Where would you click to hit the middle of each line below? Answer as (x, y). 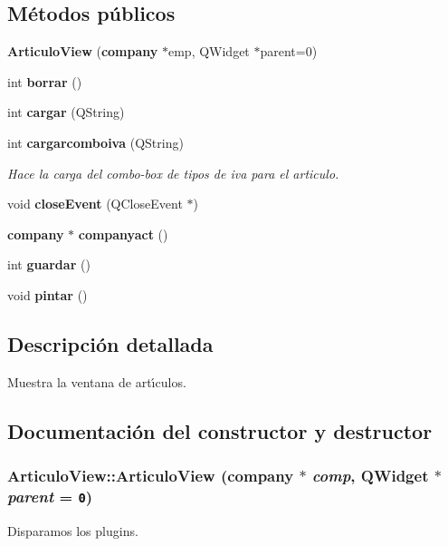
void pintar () (48, 294)
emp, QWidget (209, 51)
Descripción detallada (110, 343)
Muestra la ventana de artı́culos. (97, 381)
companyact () (123, 234)
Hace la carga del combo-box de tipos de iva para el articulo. (173, 173)
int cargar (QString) (66, 112)
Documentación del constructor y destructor (220, 430)
